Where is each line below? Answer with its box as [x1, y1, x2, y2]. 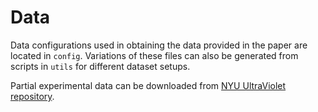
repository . [10, 90, 55, 102]
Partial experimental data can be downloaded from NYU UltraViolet [10, 79, 287, 91]
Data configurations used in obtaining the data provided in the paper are [10, 39, 308, 51]
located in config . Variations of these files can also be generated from [10, 49, 299, 61]
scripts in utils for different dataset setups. [10, 60, 191, 72]
